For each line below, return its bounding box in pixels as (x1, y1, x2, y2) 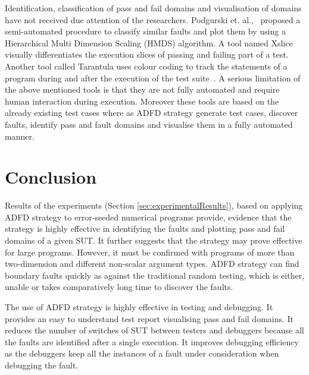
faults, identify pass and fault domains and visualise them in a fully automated (5, 118, 293, 130)
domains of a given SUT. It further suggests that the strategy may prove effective (5, 234, 302, 247)
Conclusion (5, 165, 97, 189)
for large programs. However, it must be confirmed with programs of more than (5, 245, 295, 258)
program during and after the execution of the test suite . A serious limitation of (5, 71, 301, 84)
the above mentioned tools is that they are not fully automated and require (5, 83, 280, 96)
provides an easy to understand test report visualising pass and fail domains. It (5, 312, 294, 324)
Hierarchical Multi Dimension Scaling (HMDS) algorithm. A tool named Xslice (5, 36, 293, 49)
